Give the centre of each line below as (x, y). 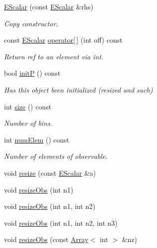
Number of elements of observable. (56, 156)
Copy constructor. (31, 23)
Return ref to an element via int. (54, 56)
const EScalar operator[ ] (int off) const (63, 40)
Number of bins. (28, 123)
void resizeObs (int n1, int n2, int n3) (61, 223)
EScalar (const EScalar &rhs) (49, 6)
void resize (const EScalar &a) (50, 173)
